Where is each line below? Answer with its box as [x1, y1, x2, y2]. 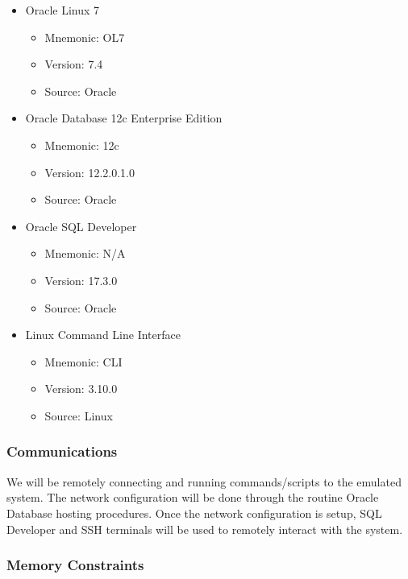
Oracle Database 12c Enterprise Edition [25, 110, 223, 126]
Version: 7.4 [44, 56, 103, 72]
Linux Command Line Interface [25, 326, 181, 343]
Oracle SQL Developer [25, 217, 137, 234]
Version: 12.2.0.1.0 [44, 163, 135, 180]
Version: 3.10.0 [44, 380, 118, 397]
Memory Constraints [6, 555, 144, 575]
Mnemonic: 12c [44, 136, 119, 153]
